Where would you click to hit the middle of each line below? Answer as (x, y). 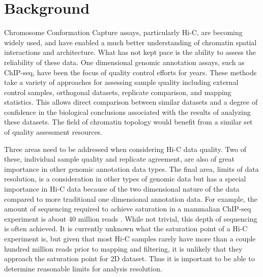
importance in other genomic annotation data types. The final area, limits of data (131, 168)
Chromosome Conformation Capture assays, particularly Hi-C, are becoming (123, 32)
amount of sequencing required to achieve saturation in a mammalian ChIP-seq (128, 209)
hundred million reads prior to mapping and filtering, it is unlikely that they (123, 248)
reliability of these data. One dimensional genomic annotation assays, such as (124, 62)
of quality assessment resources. (53, 132)
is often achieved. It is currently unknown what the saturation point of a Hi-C (126, 228)
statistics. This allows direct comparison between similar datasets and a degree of (131, 102)
